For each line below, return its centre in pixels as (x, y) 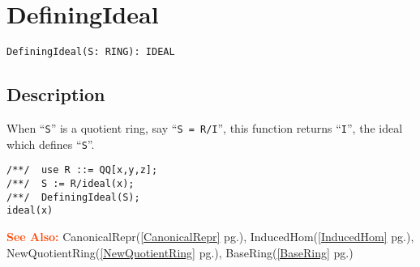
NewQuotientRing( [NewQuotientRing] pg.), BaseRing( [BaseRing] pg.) (180, 252)
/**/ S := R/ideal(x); (71, 183)
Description (56, 94)
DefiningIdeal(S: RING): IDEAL (91, 52)
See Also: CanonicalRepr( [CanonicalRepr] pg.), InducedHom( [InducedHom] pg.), (210, 236)
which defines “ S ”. (51, 144)
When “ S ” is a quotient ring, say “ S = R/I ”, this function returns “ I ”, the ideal (205, 127)
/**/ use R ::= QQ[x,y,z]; (82, 170)
